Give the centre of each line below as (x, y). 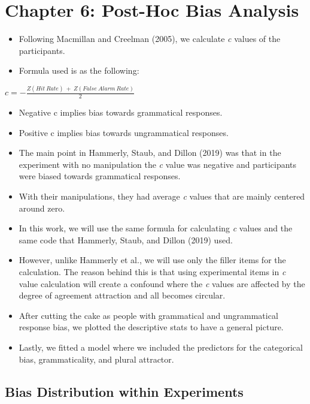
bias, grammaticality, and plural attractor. (96, 359)
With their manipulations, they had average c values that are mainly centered (162, 196)
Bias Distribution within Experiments (124, 391)
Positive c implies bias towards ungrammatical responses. (124, 132)
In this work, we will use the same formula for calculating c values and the (156, 228)
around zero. (42, 208)
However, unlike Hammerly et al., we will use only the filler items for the (152, 260)
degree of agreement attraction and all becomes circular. (122, 295)
